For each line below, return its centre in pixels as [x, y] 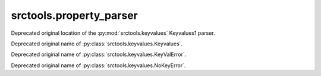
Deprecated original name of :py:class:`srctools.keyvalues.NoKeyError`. [98, 65]
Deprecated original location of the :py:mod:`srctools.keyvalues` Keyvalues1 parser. [113, 33]
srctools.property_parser [74, 15]
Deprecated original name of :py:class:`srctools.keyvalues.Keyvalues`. [97, 44]
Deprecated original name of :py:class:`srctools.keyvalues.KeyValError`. [99, 54]
